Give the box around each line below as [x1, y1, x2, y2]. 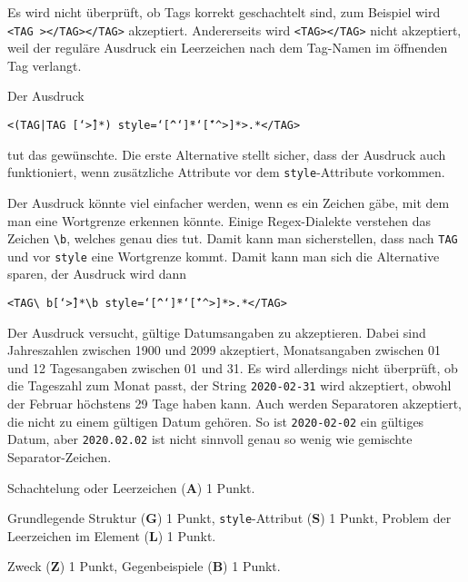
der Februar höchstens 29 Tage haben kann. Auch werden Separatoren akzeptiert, [7, 394, 462, 413]
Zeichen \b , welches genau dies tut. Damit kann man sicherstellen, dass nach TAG [7, 229, 458, 248]
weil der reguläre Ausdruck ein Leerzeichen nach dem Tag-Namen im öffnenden [7, 38, 448, 57]
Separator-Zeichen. [7, 448, 112, 467]
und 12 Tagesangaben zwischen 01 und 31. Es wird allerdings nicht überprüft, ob [7, 358, 458, 377]
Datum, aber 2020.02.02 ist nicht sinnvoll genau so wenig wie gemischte [7, 429, 413, 449]
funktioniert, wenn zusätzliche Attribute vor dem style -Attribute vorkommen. [7, 163, 445, 182]
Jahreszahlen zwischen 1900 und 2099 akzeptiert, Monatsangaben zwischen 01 [7, 340, 441, 360]
